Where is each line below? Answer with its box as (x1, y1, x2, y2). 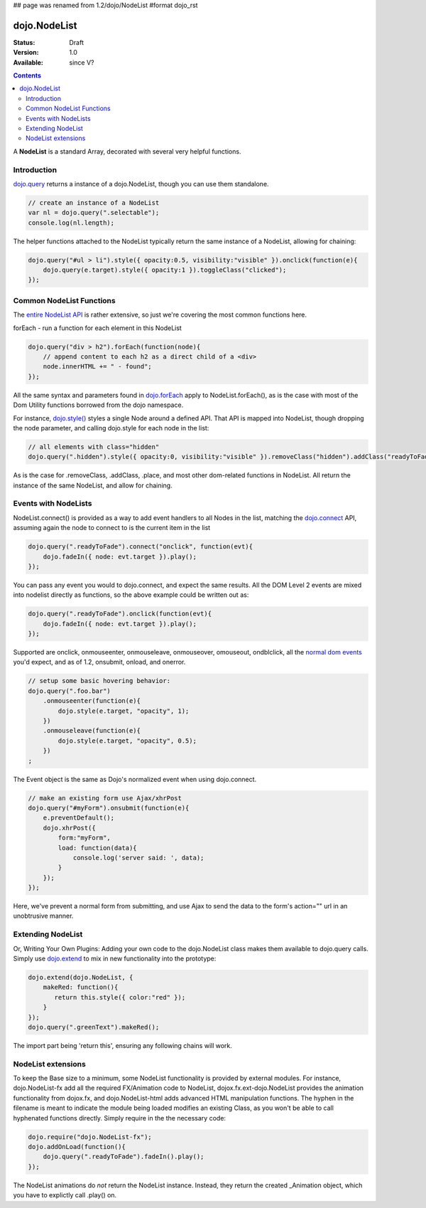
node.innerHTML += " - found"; (43, 363, 152, 371)
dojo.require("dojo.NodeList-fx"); (28, 1133, 152, 1141)
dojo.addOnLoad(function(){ (28, 1143, 126, 1150)
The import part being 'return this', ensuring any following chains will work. (13, 1041, 232, 1049)
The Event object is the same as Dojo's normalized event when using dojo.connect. (13, 775, 257, 783)
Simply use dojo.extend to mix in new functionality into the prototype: (13, 954, 217, 963)
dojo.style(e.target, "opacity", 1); (58, 706, 190, 715)
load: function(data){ (58, 844, 138, 852)
